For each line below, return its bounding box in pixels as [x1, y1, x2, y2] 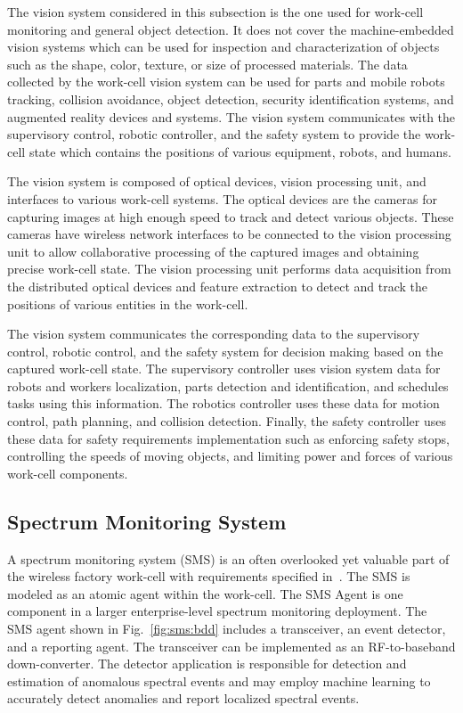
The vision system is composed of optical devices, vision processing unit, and [7, 172, 426, 191]
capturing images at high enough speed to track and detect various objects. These [7, 207, 454, 225]
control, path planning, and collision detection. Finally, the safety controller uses [7, 412, 447, 430]
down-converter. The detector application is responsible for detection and [7, 654, 407, 673]
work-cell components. [7, 463, 128, 482]
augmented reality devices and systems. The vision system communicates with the [7, 107, 456, 126]
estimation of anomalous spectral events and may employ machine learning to [7, 671, 431, 690]
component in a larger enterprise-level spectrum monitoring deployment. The [7, 602, 427, 620]
